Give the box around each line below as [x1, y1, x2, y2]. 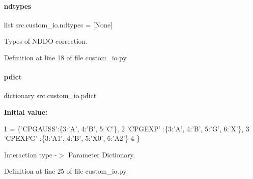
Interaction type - [4, 149, 57, 159]
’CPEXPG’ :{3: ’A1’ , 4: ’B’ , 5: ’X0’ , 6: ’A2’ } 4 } [4, 133, 140, 143]
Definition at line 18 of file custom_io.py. [4, 52, 128, 62]
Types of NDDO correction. [4, 36, 87, 46]
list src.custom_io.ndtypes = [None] [4, 19, 112, 29]
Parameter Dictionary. [68, 149, 135, 159]
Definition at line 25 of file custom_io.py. [4, 166, 128, 176]
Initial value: [4, 106, 48, 117]
